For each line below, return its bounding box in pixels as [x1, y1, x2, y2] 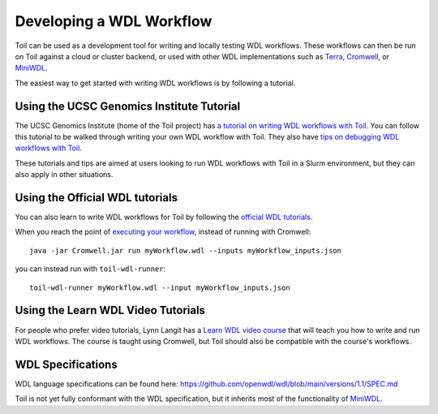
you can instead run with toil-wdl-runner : [15, 264, 166, 274]
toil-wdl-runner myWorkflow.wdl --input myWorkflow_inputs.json [29, 282, 291, 292]
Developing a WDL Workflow [15, 12, 213, 30]
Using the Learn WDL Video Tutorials [15, 304, 206, 317]
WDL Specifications [15, 357, 118, 371]
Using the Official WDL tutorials [15, 191, 178, 205]
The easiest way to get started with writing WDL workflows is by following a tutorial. [15, 78, 296, 88]
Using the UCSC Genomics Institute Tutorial [15, 99, 241, 113]
